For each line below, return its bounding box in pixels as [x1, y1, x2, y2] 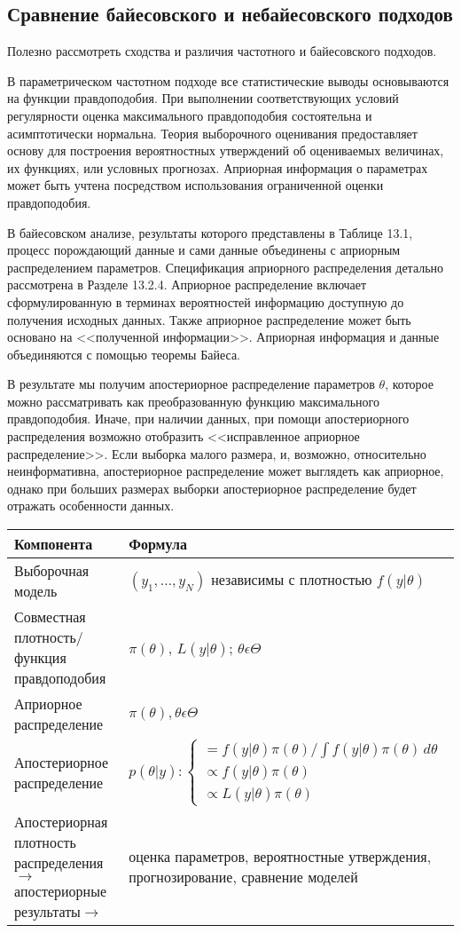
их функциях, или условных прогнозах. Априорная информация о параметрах [7, 158, 428, 177]
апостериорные [14, 880, 107, 901]
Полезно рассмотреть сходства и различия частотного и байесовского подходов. [7, 42, 437, 60]
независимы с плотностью [211, 569, 372, 590]
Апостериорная [14, 810, 108, 832]
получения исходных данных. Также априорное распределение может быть [7, 310, 411, 328]
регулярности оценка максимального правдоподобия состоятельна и [7, 106, 372, 124]
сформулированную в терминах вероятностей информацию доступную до [7, 292, 404, 311]
